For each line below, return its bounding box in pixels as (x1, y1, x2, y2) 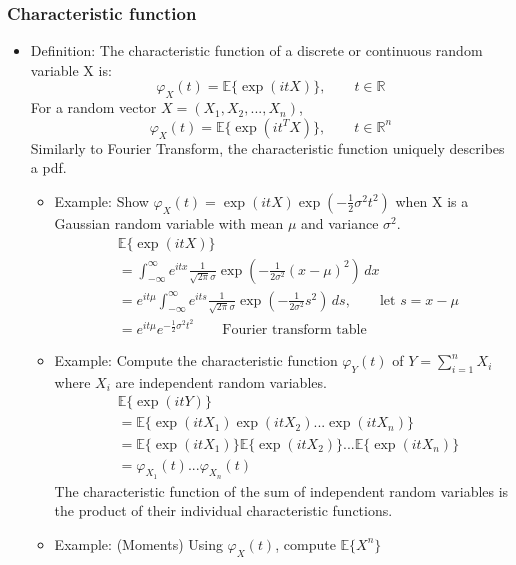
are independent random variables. (115, 371, 327, 392)
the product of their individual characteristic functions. (54, 500, 393, 521)
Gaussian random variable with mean (54, 212, 284, 233)
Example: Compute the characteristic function (54, 350, 338, 371)
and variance (300, 212, 379, 233)
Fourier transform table (222, 323, 367, 338)
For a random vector (30, 97, 157, 118)
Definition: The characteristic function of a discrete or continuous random (30, 40, 483, 61)
